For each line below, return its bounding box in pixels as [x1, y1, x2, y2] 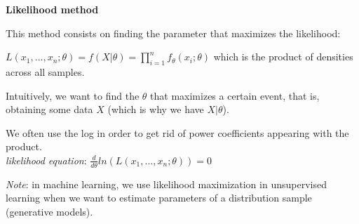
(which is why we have [107, 102, 204, 117]
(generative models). [6, 204, 93, 218]
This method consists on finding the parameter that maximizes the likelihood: [6, 25, 341, 40]
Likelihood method [6, 2, 99, 16]
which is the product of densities [213, 49, 353, 64]
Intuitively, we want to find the [6, 88, 140, 103]
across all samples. [6, 64, 85, 79]
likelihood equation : [6, 152, 87, 167]
